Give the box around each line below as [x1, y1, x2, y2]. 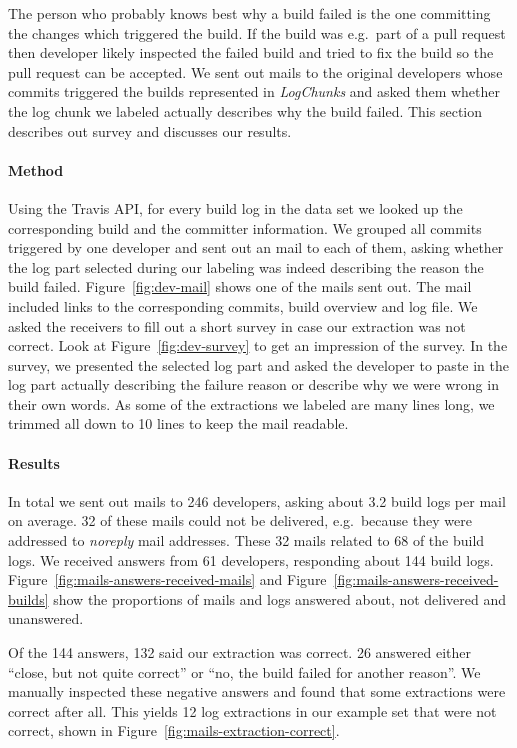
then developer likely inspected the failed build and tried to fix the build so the [8, 42, 494, 63]
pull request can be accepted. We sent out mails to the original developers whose [8, 61, 503, 82]
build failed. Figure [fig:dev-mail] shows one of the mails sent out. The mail [8, 276, 472, 297]
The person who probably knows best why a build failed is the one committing [8, 3, 491, 23]
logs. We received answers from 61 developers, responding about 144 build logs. [8, 549, 494, 570]
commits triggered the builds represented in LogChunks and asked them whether [8, 81, 501, 102]
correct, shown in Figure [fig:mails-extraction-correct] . [8, 720, 340, 741]
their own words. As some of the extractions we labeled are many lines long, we [8, 393, 495, 414]
